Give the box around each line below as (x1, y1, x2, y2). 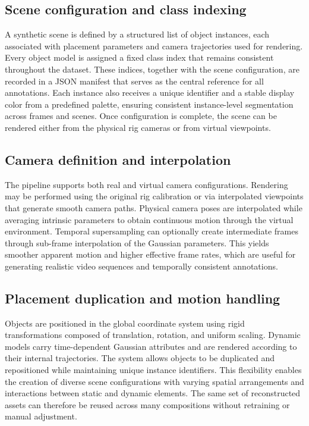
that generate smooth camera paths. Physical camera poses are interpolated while (5, 201, 302, 214)
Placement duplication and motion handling (5, 289, 280, 307)
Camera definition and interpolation (5, 150, 231, 168)
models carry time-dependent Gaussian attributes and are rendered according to (5, 340, 297, 352)
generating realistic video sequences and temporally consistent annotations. (5, 259, 278, 272)
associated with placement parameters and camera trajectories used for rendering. (5, 39, 303, 52)
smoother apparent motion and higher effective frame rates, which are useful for (5, 248, 296, 261)
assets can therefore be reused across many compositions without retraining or (5, 398, 290, 411)
